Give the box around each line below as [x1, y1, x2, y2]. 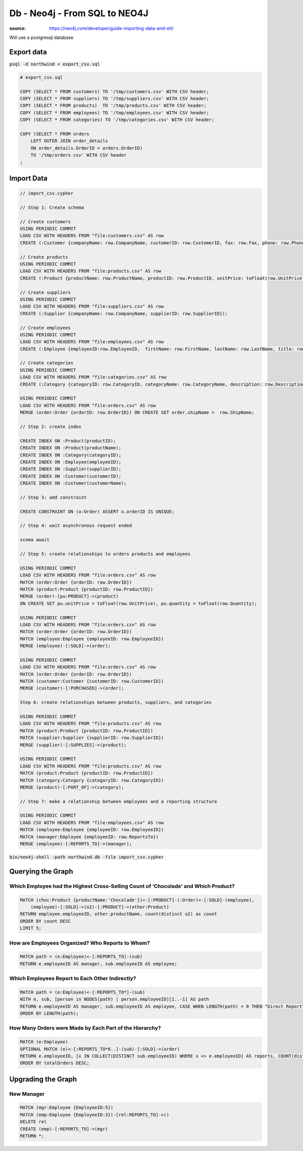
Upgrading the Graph [9, 1075, 77, 1083]
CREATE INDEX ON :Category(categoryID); [20, 452, 121, 458]
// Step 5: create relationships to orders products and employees [20, 551, 191, 557]
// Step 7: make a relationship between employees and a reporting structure [20, 798, 217, 804]
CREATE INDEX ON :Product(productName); [20, 445, 121, 451]
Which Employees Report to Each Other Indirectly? [9, 975, 136, 982]
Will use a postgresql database [9, 34, 74, 40]
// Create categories [20, 360, 74, 366]
